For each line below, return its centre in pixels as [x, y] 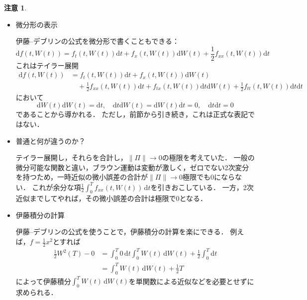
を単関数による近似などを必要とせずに [191, 281]
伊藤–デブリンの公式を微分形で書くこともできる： [97, 41]
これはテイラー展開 [47, 65]
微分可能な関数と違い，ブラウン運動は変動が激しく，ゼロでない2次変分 [132, 167]
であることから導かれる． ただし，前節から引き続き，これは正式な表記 [132, 114]
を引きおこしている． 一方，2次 [202, 187]
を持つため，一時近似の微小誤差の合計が [82, 177]
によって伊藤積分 [43, 281]
